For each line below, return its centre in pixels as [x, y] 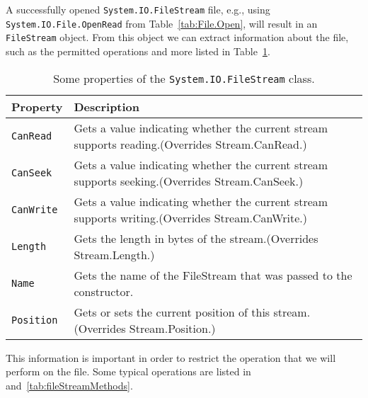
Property [37, 106]
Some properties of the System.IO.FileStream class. [184, 78]
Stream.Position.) [172, 328]
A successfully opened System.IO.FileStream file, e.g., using [138, 9]
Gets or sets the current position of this [172, 312]
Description [107, 106]
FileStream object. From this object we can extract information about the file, [177, 37]
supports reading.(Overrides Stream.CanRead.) [190, 144]
